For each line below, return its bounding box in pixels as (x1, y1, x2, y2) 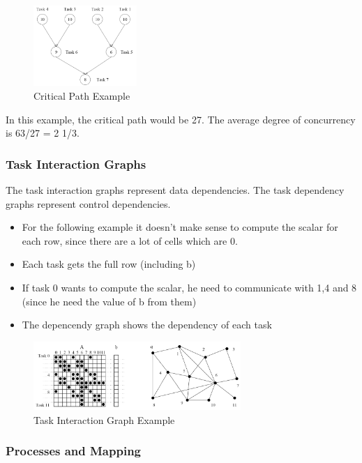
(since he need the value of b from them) (22, 294, 197, 308)
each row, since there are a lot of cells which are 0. (22, 233, 238, 248)
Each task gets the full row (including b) (22, 257, 196, 271)
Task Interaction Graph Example (33, 412, 175, 427)
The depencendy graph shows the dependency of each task (22, 317, 272, 332)
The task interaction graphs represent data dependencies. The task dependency (6, 183, 345, 197)
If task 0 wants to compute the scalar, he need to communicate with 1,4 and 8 (22, 280, 357, 294)
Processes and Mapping (6, 442, 142, 460)
